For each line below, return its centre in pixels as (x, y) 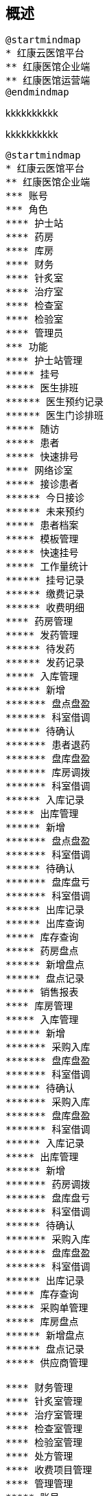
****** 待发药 (40, 649)
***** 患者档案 (42, 526)
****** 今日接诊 (45, 498)
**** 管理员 (35, 333)
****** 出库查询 (45, 924)
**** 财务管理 (39, 1388)
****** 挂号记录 (45, 580)
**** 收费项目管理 (49, 1470)
